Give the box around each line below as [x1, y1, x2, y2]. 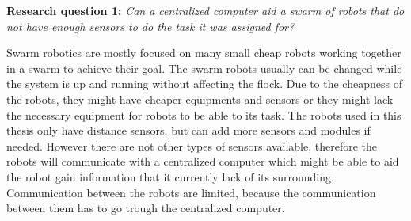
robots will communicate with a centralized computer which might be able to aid [6, 153, 399, 170]
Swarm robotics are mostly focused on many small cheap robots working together [6, 44, 401, 61]
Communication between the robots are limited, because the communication [6, 184, 376, 200]
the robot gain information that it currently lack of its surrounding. [6, 168, 334, 185]
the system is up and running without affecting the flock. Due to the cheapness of [6, 75, 402, 92]
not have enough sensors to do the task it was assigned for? [6, 17, 295, 34]
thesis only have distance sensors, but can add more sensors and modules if [6, 122, 371, 139]
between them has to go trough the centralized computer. [6, 200, 285, 216]
